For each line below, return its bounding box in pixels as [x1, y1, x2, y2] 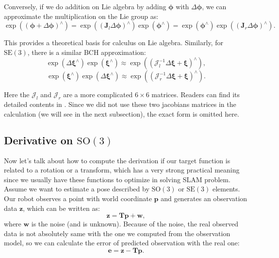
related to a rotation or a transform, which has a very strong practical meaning [4, 165, 240, 175]
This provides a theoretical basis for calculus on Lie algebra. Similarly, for [4, 37, 223, 48]
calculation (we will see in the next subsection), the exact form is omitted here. [4, 108, 239, 119]
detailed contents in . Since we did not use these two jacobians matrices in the [4, 99, 236, 109]
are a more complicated [63, 89, 133, 100]
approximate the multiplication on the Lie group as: [4, 11, 159, 21]
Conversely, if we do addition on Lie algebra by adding [4, 1, 166, 11]
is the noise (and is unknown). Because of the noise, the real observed [31, 219, 238, 229]
